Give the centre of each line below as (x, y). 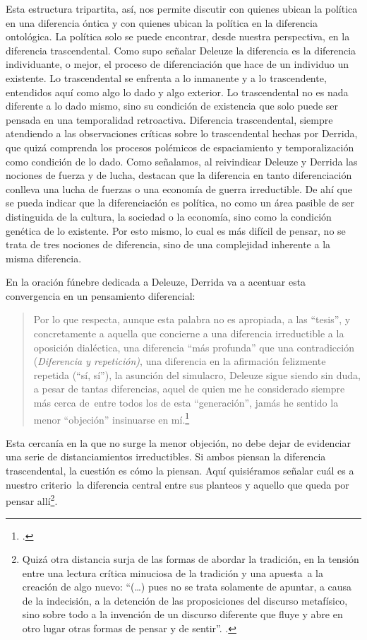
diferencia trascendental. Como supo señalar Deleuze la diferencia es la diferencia (181, 50)
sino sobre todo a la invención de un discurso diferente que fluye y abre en (182, 614)
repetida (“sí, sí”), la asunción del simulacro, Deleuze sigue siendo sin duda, (197, 374)
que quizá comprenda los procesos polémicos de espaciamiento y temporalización (180, 147)
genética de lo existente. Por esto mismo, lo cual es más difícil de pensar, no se (176, 230)
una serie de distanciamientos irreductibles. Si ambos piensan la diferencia (166, 456)
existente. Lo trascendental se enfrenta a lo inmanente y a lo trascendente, (166, 77)
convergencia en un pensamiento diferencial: (101, 295)
